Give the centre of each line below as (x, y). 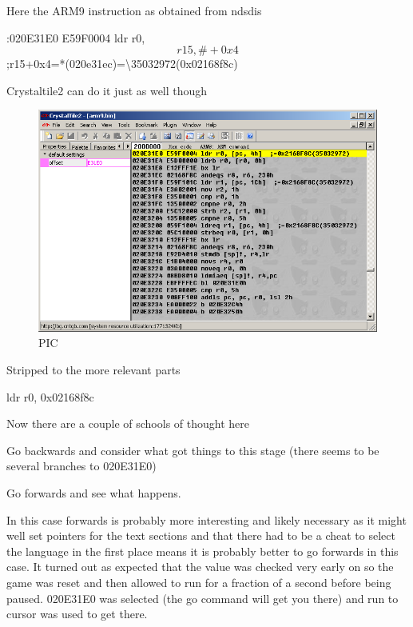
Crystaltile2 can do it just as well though (107, 90)
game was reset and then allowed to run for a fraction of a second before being (199, 582)
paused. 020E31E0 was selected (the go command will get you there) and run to (203, 598)
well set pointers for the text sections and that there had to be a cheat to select (201, 535)
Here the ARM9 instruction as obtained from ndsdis (134, 10)
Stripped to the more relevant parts (93, 370)
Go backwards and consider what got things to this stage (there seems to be (193, 450)
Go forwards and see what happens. (94, 493)
